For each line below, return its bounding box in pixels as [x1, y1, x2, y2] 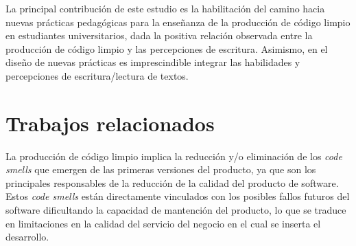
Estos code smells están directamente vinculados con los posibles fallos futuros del [5, 189, 350, 203]
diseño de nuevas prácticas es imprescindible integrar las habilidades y [5, 55, 300, 69]
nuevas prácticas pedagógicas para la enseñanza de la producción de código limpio [5, 14, 351, 29]
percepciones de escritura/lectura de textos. [5, 68, 189, 82]
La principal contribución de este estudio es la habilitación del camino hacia [5, 1, 325, 15]
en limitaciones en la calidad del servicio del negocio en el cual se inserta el [5, 216, 321, 230]
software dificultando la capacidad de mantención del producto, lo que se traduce [5, 203, 346, 217]
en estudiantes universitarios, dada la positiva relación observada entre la [5, 28, 313, 43]
